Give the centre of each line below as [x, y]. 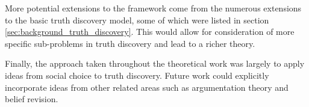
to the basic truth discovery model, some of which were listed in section [137, 20]
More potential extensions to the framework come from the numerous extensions [153, 8]
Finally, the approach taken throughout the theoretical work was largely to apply [155, 63]
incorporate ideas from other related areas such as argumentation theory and [147, 87]
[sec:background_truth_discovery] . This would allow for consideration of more [150, 32]
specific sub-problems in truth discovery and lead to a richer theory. [130, 43]
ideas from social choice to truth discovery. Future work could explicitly [137, 75]
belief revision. [32, 99]
